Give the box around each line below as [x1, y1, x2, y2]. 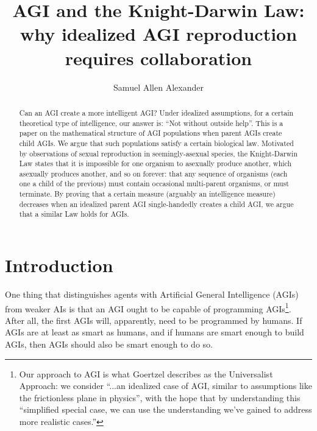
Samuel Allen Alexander [113, 80, 204, 93]
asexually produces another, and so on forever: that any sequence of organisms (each [19, 168, 288, 178]
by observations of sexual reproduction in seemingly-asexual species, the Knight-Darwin [19, 148, 298, 158]
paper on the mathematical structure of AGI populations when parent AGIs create [19, 128, 282, 138]
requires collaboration [65, 45, 252, 70]
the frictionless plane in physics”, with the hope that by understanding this [19, 391, 301, 404]
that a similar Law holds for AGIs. [19, 209, 129, 219]
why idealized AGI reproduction [20, 21, 297, 46]
